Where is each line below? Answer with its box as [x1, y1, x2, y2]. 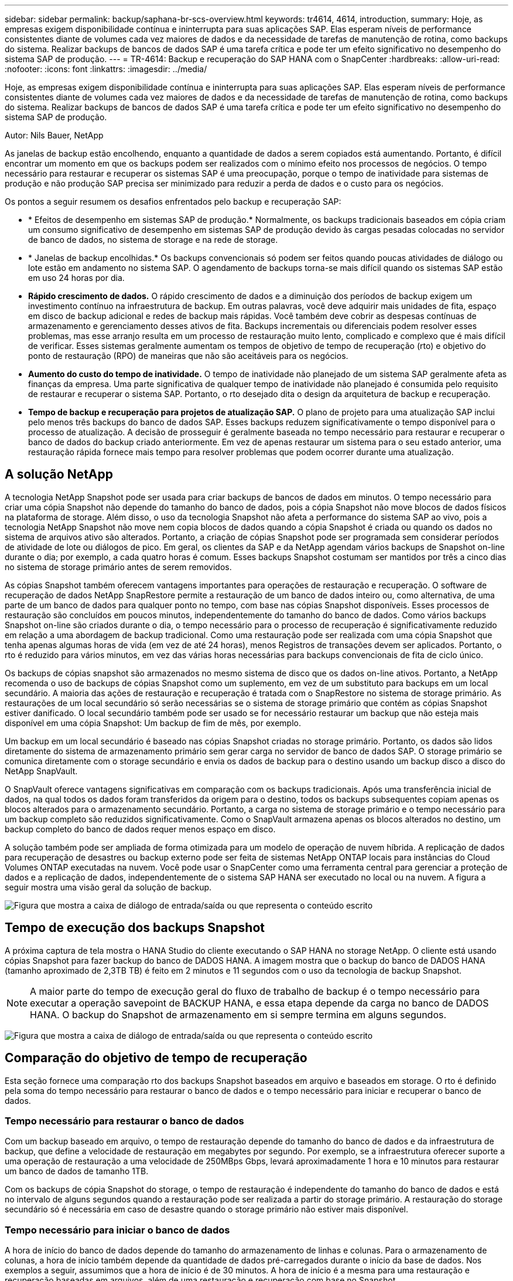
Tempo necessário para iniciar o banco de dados [5, 1224, 230, 1236]
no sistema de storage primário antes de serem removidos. [5, 561, 232, 572]
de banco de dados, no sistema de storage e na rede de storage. [28, 235, 278, 245]
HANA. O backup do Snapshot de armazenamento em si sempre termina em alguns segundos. [30, 1008, 447, 1021]
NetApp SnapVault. [5, 765, 78, 776]
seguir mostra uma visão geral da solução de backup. [5, 882, 212, 892]
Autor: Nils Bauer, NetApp [5, 130, 104, 140]
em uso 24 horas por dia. [28, 273, 125, 283]
